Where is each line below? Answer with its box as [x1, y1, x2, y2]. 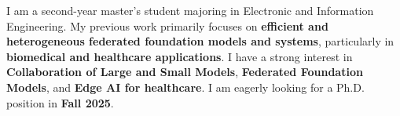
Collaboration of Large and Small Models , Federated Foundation [6, 63, 363, 80]
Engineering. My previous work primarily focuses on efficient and [6, 17, 328, 34]
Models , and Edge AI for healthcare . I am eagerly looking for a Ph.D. [6, 78, 365, 95]
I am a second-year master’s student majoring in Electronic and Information [6, 2, 374, 18]
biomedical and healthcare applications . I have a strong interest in [6, 48, 353, 64]
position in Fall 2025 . [6, 94, 114, 111]
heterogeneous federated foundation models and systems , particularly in [6, 33, 394, 49]
